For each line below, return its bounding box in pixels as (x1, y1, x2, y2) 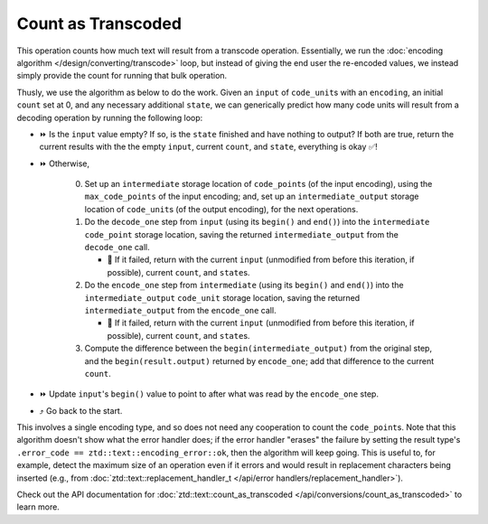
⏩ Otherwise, (39, 158, 90, 169)
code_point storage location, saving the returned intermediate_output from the (84, 229, 399, 239)
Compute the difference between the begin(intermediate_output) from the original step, (84, 343, 433, 354)
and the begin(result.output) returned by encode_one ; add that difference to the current (84, 355, 435, 366)
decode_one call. (84, 242, 151, 253)
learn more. (16, 501, 61, 512)
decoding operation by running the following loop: (16, 112, 203, 123)
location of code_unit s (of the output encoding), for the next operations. (84, 203, 359, 214)
